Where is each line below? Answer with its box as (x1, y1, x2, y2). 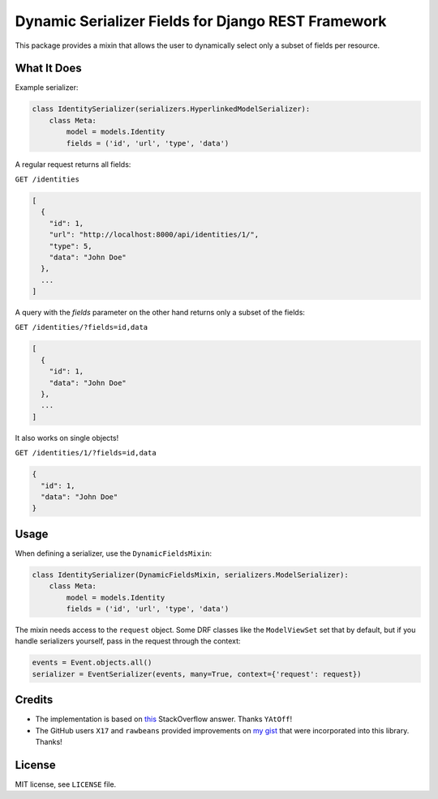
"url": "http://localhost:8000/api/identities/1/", (49, 230, 260, 239)
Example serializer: (15, 83, 79, 92)
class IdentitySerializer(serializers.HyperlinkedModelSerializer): (32, 105, 311, 113)
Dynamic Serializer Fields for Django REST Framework (15, 12, 387, 30)
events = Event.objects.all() (32, 658, 152, 668)
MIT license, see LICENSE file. (15, 779, 117, 789)
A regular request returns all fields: (15, 159, 131, 169)
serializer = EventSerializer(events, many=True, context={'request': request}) (32, 669, 362, 678)
